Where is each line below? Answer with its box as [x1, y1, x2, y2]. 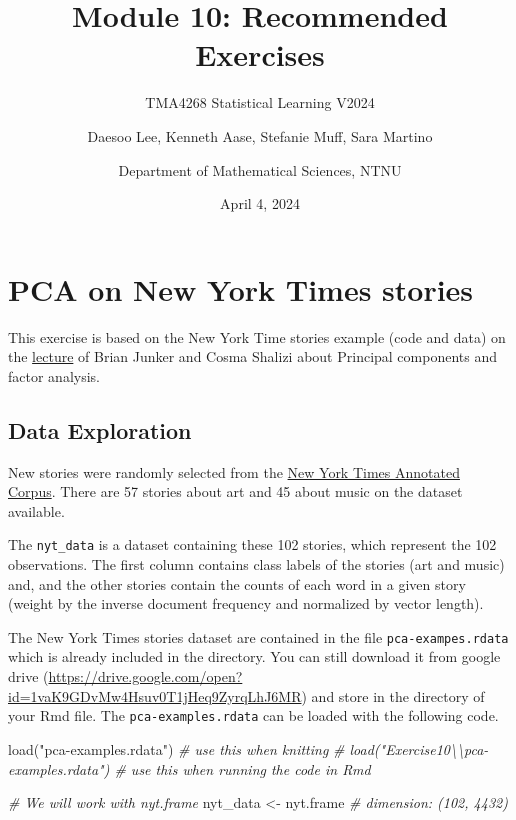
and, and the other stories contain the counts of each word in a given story [8, 573, 466, 594]
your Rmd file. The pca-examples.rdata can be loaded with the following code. [8, 705, 499, 726]
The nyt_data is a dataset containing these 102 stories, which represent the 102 [8, 534, 497, 555]
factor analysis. [8, 365, 100, 386]
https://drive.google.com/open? [48, 666, 243, 687]
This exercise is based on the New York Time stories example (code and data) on [8, 326, 506, 347]
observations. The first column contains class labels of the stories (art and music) [8, 554, 505, 575]
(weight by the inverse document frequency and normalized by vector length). [8, 593, 484, 614]
